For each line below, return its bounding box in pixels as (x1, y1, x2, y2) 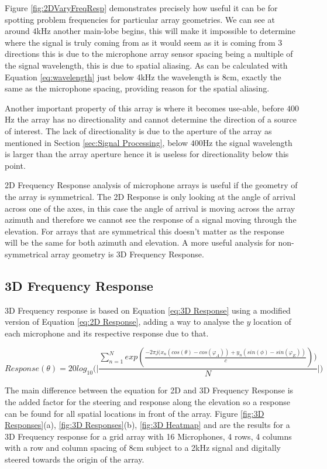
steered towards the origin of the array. (5, 453, 144, 465)
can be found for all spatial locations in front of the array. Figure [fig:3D (5, 407, 264, 419)
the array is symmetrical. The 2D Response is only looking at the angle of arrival (5, 190, 296, 202)
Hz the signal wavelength (202, 136, 292, 148)
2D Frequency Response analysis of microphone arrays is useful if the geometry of (5, 179, 298, 191)
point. (5, 159, 26, 171)
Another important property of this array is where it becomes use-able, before (5, 101, 284, 114)
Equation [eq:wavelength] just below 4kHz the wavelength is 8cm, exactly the (5, 70, 281, 83)
